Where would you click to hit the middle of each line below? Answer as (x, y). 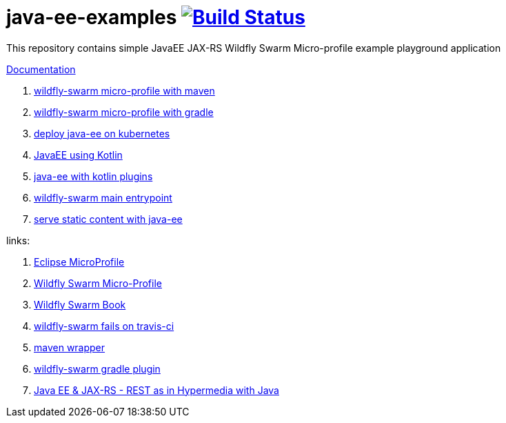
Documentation (41, 69)
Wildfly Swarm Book (80, 304)
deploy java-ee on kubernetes (102, 133)
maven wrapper (70, 347)
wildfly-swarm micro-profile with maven (124, 90)
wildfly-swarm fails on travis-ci (104, 326)
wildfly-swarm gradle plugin (97, 368)
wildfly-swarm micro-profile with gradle (124, 112)
